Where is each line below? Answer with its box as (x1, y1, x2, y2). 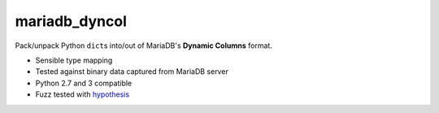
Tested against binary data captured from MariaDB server (35, 67, 229, 76)
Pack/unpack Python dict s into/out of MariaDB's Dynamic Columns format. (15, 41, 272, 50)
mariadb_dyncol (15, 12, 128, 30)
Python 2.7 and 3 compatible (35, 78, 133, 88)
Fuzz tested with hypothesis (35, 89, 130, 99)
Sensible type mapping (35, 55, 113, 65)
